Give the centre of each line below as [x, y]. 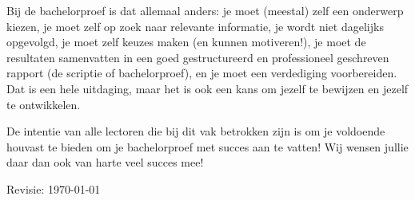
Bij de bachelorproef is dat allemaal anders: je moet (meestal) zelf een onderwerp [205, 10]
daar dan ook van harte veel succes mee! [105, 162]
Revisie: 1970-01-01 [54, 188]
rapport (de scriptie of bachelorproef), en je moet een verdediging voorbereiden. [202, 73]
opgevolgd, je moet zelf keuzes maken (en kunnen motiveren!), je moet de [186, 42]
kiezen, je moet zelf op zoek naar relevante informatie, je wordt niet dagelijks [195, 26]
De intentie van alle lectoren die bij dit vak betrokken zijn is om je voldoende [196, 131]
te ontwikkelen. [44, 104]
